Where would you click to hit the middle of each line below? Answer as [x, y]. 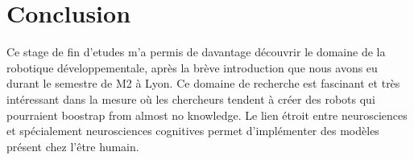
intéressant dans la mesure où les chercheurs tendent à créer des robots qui [191, 98]
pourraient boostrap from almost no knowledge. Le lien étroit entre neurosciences [207, 115]
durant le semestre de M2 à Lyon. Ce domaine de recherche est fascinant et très [203, 83]
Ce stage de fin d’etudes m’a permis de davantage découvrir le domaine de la [196, 52]
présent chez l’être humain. [73, 146]
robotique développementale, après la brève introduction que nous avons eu [192, 67]
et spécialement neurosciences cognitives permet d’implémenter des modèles [193, 131]
